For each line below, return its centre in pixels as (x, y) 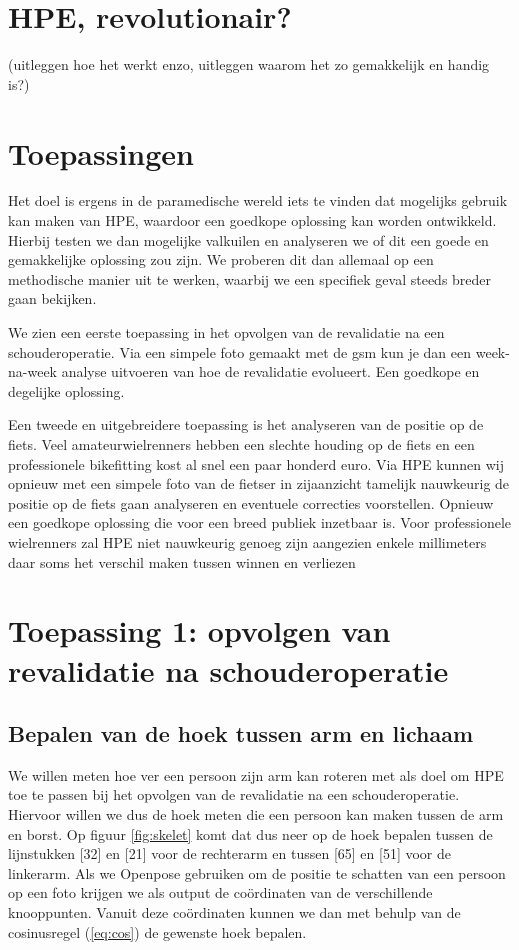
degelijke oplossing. (66, 390)
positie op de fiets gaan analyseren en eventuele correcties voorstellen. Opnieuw (251, 502)
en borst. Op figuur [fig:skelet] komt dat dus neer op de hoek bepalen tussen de (250, 833)
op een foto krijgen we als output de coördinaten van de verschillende (220, 892)
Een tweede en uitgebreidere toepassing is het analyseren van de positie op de (246, 424)
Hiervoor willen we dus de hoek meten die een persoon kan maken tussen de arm (256, 814)
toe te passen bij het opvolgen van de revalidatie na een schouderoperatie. (234, 794)
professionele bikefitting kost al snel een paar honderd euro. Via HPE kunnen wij (256, 463)
